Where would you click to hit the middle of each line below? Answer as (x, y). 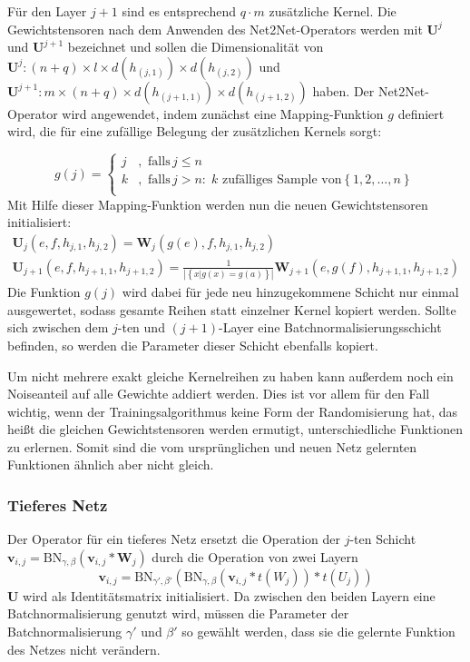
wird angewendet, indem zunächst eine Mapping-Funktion (223, 113)
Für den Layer (47, 11)
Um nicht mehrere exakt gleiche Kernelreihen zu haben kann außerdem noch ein (230, 375)
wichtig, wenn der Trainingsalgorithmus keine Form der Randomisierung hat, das (233, 411)
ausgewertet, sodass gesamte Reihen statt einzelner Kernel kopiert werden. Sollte (232, 309)
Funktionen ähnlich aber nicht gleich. (111, 464)
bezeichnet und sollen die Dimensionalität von (196, 47)
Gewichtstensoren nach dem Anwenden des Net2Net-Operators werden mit (215, 29)
